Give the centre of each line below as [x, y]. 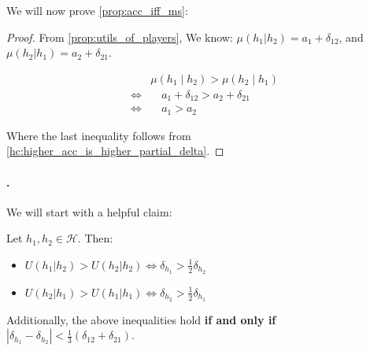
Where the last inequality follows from [99, 135]
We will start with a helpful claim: [89, 211]
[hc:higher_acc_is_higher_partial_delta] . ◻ [115, 151]
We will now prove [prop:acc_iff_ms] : [97, 10]
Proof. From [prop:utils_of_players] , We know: [120, 37]
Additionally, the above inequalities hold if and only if [141, 319]
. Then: [95, 238]
